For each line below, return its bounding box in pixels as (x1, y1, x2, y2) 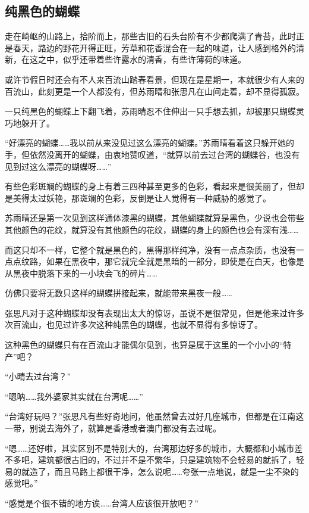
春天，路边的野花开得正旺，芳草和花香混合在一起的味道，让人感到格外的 (12, 41, 296, 54)
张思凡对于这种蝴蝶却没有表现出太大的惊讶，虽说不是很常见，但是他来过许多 (5, 306, 304, 319)
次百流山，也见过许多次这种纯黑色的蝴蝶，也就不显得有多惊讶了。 (5, 318, 263, 331)
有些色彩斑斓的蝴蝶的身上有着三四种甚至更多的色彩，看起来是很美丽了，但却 (5, 180, 304, 192)
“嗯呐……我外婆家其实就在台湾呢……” (5, 390, 143, 402)
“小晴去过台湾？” (5, 370, 71, 383)
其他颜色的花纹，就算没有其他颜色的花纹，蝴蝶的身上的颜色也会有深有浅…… (5, 223, 299, 235)
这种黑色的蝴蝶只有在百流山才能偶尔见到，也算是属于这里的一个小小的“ (5, 338, 283, 351)
